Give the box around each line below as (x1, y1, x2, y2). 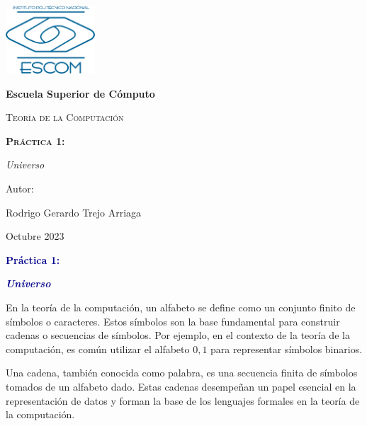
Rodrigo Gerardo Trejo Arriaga (6, 205, 142, 219)
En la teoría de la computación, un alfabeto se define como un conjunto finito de (6, 300, 356, 315)
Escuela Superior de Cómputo (6, 86, 155, 100)
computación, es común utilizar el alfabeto (6, 341, 190, 356)
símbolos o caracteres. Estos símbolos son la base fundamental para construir (6, 313, 340, 328)
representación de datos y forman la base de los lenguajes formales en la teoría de (6, 393, 360, 408)
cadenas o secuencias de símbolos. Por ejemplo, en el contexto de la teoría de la (6, 328, 350, 342)
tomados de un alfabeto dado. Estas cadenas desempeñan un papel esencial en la (6, 379, 356, 393)
